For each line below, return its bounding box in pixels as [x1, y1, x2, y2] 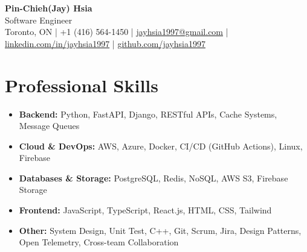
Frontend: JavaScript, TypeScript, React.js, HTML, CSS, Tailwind [19, 204, 272, 216]
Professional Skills [5, 72, 159, 97]
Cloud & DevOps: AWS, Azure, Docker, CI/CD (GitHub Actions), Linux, [19, 139, 303, 152]
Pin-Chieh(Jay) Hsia [5, 2, 92, 14]
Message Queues [19, 119, 80, 132]
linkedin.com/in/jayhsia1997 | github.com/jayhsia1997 [5, 37, 205, 49]
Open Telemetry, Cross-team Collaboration [19, 236, 179, 248]
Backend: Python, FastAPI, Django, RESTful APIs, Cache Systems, [19, 107, 277, 120]
